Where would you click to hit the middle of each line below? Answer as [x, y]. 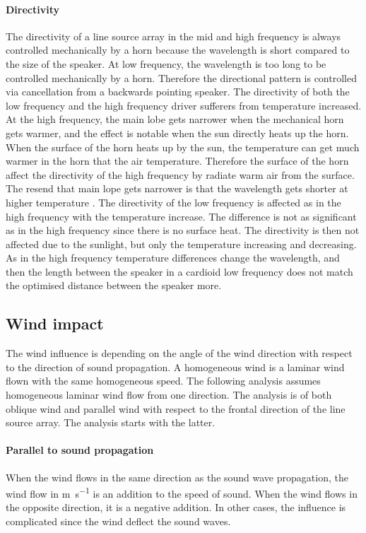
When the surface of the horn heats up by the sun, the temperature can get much [183, 147]
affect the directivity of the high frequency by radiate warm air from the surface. [180, 174]
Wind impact [55, 323]
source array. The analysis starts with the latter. [111, 422]
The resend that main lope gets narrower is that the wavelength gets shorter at [177, 188]
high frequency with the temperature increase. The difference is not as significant [181, 216]
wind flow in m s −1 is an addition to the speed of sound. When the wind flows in [182, 492]
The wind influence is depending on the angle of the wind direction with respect [179, 353]
